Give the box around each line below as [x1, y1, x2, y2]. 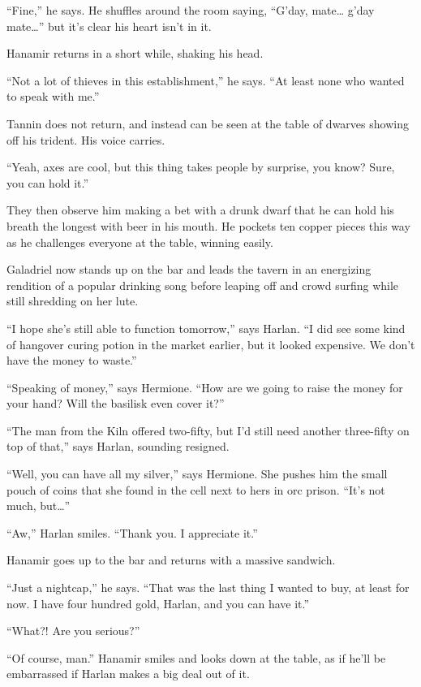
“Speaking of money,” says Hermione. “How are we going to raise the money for [6, 378, 403, 395]
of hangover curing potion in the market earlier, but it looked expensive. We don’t [6, 335, 415, 352]
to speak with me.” [6, 88, 100, 105]
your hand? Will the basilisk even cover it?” [6, 395, 225, 412]
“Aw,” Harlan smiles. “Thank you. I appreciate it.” [6, 524, 258, 541]
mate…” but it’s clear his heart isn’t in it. [6, 17, 212, 34]
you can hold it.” [6, 174, 89, 191]
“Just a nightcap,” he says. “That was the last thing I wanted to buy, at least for [6, 579, 410, 596]
